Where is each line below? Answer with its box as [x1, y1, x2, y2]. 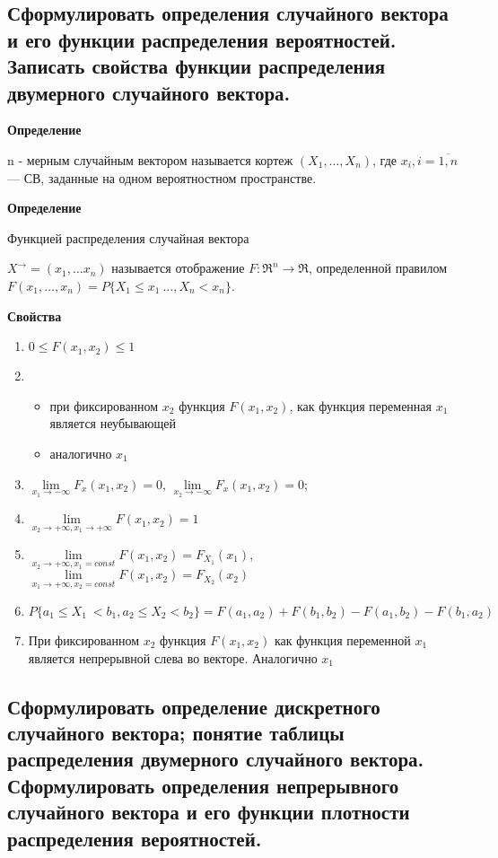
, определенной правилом [308, 258, 448, 277]
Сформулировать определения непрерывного [7, 771, 399, 799]
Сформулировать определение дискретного [7, 692, 380, 720]
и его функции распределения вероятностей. [7, 25, 397, 53]
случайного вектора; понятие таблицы [7, 718, 345, 746]
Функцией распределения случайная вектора [7, 228, 249, 247]
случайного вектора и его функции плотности [7, 798, 410, 826]
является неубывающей [49, 414, 176, 433]
